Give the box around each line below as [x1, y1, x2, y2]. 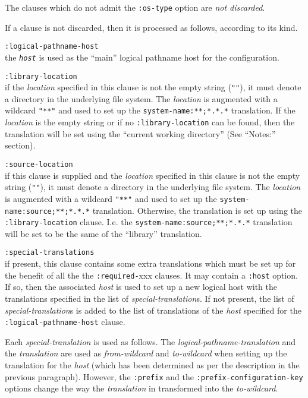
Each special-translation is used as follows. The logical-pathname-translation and [5, 335, 296, 348]
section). [5, 139, 36, 151]
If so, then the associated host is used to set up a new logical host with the [5, 280, 278, 293]
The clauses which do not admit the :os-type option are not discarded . [5, 1, 265, 13]
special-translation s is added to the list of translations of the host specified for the [5, 304, 301, 316]
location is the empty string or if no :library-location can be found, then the [5, 116, 295, 128]
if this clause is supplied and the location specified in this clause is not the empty [5, 169, 300, 181]
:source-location [5, 160, 73, 169]
